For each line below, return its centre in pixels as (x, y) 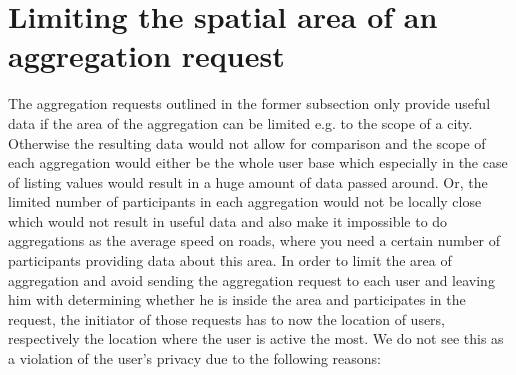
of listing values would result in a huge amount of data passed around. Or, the (248, 181)
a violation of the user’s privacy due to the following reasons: (194, 358)
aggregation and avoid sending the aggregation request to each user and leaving (251, 279)
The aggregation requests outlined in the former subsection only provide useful (249, 103)
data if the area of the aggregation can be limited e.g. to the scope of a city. (240, 122)
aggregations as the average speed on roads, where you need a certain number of (254, 240)
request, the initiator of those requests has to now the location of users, (227, 318)
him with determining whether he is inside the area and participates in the (237, 299)
